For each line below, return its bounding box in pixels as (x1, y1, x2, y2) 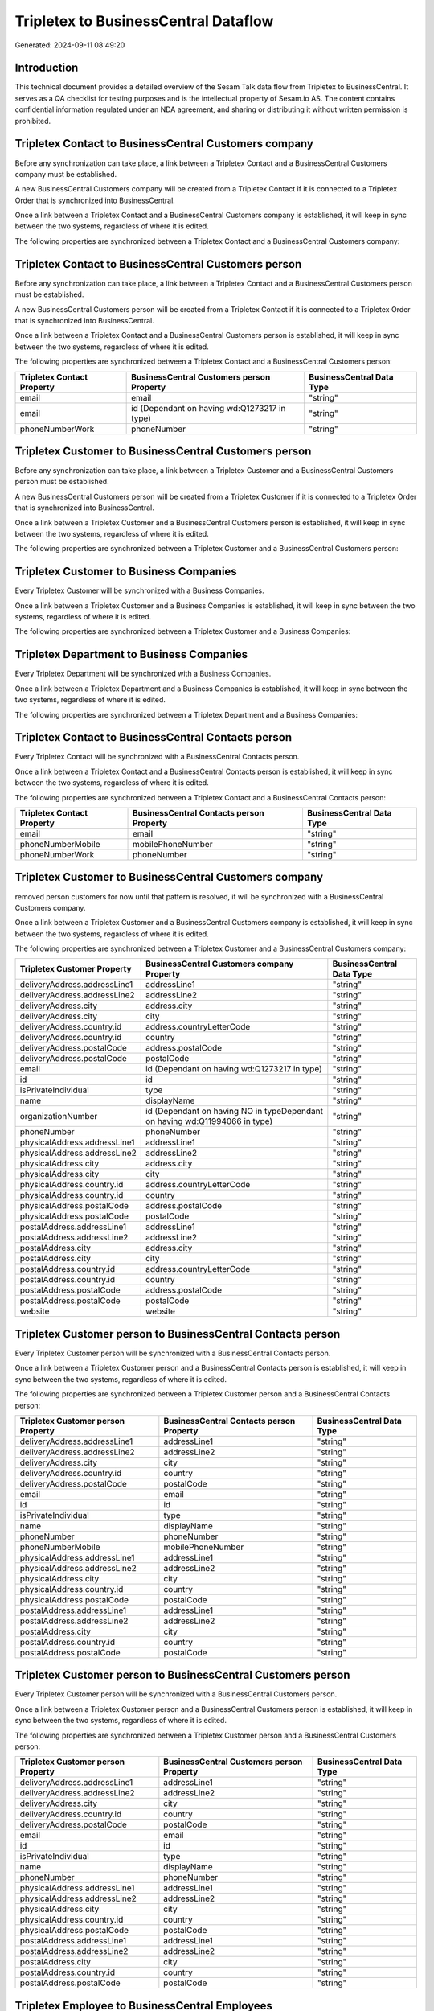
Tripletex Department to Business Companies (14, 648, 248, 661)
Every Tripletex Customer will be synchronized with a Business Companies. (14, 586, 264, 595)
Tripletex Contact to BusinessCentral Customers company (14, 137, 313, 150)
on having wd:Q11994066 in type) (145, 1116, 273, 1127)
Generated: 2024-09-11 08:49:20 (14, 40, 125, 50)
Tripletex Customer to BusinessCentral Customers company (14, 870, 324, 884)
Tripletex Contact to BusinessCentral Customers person (14, 257, 302, 271)
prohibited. (14, 116, 51, 125)
